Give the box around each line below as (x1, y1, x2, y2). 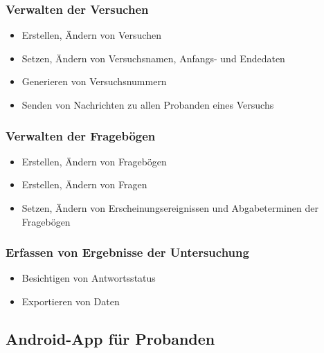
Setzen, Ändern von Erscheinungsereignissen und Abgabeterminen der (21, 201, 318, 215)
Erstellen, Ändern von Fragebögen (21, 154, 167, 168)
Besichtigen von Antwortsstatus (21, 271, 156, 285)
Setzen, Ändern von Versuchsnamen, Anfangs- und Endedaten (21, 51, 285, 65)
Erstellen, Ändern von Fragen (21, 177, 147, 192)
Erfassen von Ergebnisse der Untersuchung (6, 244, 249, 261)
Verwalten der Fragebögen (6, 127, 156, 144)
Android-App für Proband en (6, 327, 215, 349)
